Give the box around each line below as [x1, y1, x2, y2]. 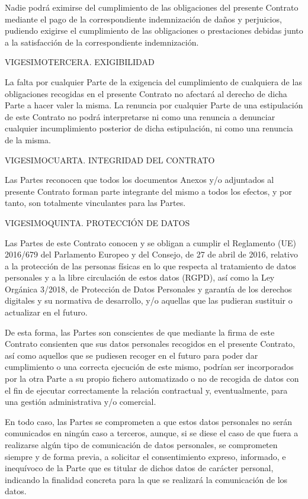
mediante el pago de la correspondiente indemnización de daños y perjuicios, [5, 12, 282, 25]
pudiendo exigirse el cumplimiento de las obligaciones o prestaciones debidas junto [5, 24, 303, 37]
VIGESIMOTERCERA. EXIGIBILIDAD [5, 56, 155, 68]
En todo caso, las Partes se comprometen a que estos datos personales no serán [5, 415, 293, 427]
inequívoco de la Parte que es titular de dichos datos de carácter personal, [5, 462, 274, 474]
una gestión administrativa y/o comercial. [5, 395, 156, 408]
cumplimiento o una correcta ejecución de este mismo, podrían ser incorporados [5, 360, 294, 373]
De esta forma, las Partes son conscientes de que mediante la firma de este [5, 326, 275, 338]
